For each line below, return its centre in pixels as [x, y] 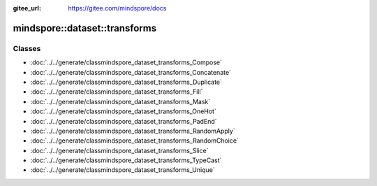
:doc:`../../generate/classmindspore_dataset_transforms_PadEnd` [124, 121]
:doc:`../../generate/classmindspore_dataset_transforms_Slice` [119, 150]
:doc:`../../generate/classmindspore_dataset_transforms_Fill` [117, 92]
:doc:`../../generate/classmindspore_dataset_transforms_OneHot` [123, 111]
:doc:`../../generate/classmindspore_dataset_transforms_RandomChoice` [134, 141]
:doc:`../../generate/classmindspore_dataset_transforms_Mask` [120, 101]
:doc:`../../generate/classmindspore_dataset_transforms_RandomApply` [133, 131]
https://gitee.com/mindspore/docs [117, 8]
